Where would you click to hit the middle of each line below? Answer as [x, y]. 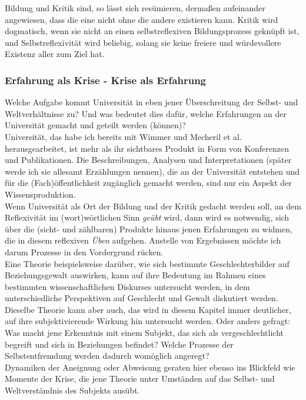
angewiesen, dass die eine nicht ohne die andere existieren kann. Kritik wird [142, 19]
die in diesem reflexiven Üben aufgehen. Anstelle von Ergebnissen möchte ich [143, 240]
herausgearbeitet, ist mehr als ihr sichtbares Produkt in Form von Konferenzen [147, 148]
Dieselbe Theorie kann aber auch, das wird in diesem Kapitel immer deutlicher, [148, 309]
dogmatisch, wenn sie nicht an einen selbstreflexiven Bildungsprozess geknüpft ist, [152, 31]
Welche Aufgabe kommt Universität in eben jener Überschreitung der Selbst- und [152, 102]
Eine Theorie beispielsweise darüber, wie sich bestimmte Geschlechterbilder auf [147, 263]
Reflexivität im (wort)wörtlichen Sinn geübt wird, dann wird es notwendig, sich [147, 217]
